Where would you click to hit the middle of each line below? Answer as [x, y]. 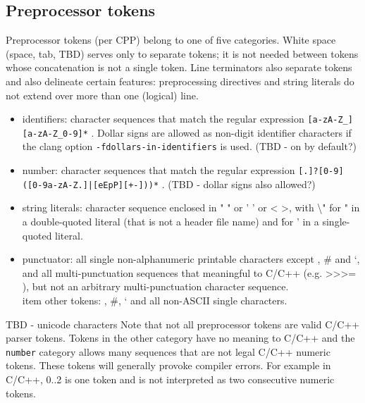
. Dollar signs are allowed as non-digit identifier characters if [221, 132]
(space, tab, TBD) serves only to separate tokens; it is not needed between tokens [182, 53]
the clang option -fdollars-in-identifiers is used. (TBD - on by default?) [189, 146]
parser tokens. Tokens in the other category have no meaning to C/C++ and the [180, 338]
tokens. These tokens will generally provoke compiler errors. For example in [168, 365]
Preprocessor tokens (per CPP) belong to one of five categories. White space [171, 40]
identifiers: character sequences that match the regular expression [163, 119]
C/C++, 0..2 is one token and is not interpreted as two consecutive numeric [170, 379]
